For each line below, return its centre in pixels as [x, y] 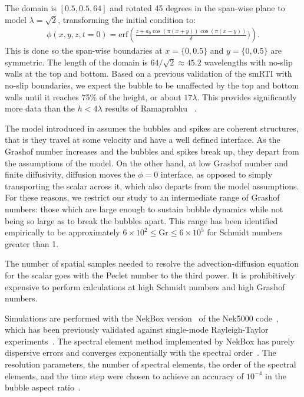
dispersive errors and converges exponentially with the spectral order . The [141, 352]
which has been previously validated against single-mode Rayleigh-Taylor [137, 329]
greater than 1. [32, 243]
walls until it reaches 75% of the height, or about [93, 96]
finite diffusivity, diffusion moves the [70, 174]
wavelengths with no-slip [248, 62]
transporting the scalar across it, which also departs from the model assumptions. [152, 186]
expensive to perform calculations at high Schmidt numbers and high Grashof [145, 286]
